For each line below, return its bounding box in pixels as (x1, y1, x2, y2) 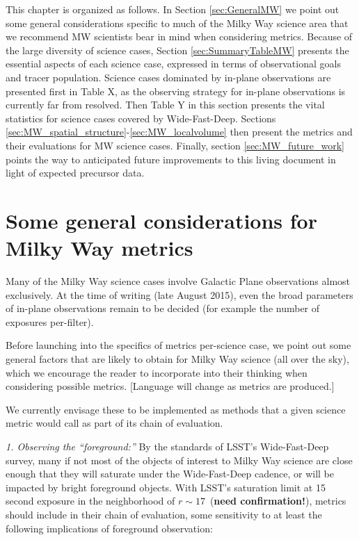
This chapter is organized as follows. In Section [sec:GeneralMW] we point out (6, 2, 340, 16)
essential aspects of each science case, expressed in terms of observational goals (6, 56, 341, 71)
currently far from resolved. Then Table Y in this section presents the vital (6, 97, 325, 112)
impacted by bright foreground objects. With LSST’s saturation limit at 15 (6, 480, 326, 494)
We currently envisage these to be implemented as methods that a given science (6, 402, 346, 416)
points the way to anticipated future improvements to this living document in (6, 152, 336, 166)
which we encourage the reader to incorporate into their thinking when (6, 365, 308, 379)
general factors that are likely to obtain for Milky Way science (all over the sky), (6, 352, 349, 366)
